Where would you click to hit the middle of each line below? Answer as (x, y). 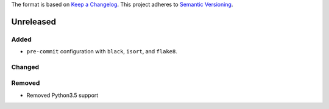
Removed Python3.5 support (62, 95)
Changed (25, 67)
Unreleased (34, 21)
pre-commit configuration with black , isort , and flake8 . (102, 51)
